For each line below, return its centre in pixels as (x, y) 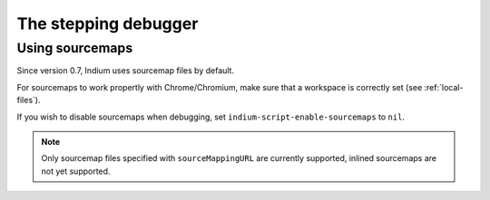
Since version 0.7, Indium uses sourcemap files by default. (126, 71)
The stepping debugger (108, 24)
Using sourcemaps (75, 48)
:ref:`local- (444, 87)
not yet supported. (76, 171)
